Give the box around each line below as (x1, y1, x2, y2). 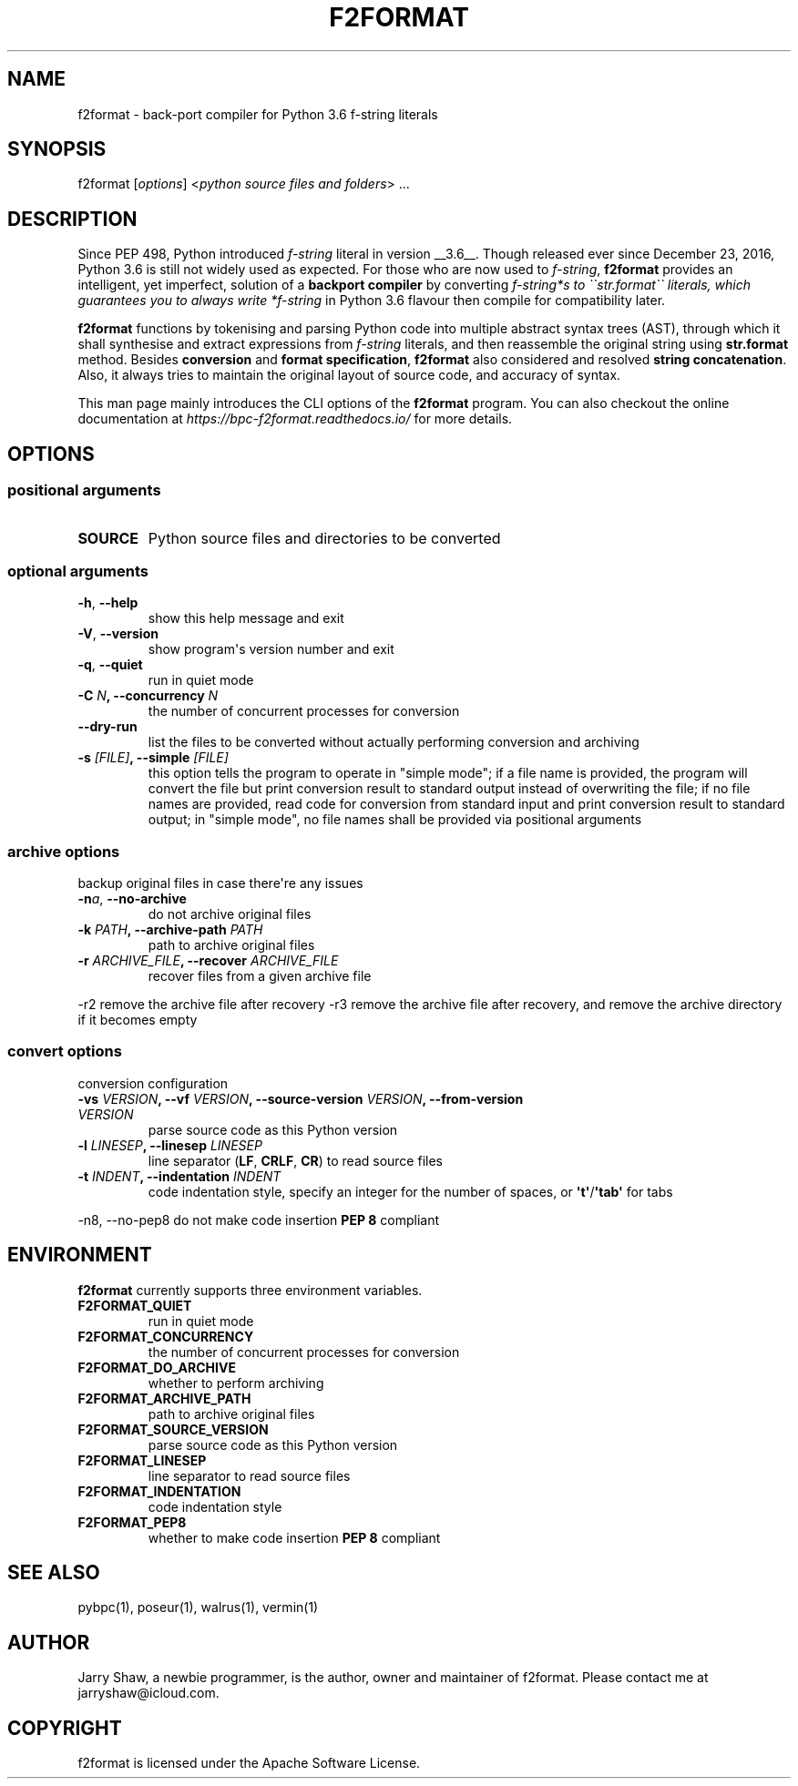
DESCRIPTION (7, 207, 138, 230)
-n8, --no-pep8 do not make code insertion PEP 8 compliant (77, 1211, 440, 1228)
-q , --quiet (77, 657, 143, 673)
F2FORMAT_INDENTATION (77, 1483, 241, 1499)
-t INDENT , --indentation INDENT (77, 1168, 281, 1184)
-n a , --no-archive (77, 891, 187, 906)
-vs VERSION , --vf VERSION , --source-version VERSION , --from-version (77, 1090, 524, 1107)
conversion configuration (77, 1075, 229, 1091)
